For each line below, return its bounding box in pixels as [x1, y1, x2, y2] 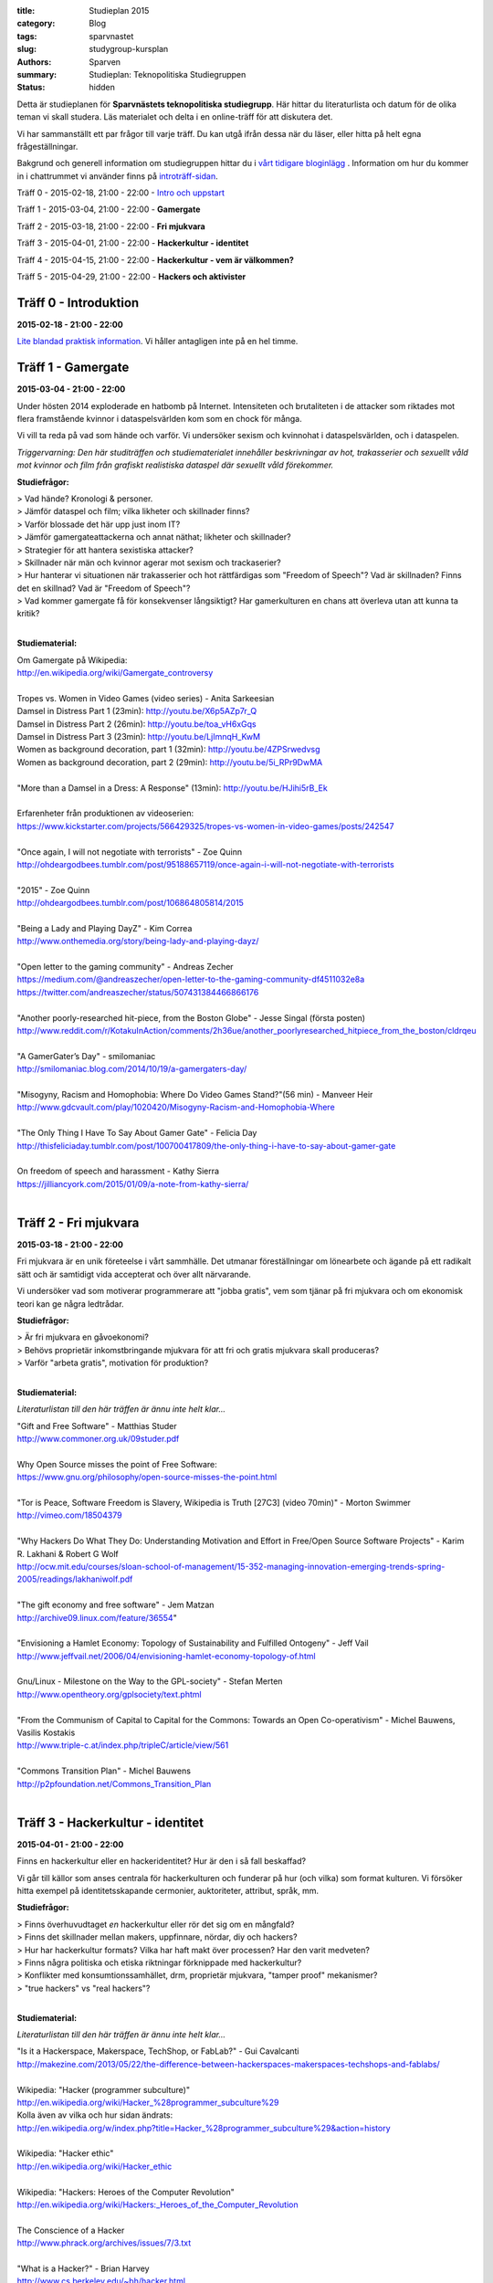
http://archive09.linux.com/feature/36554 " [16, 1612, 177, 1623]
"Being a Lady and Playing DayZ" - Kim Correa [16, 922, 193, 933]
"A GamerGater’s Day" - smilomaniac [16, 1050, 156, 1061]
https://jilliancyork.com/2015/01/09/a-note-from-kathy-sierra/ [16, 1178, 249, 1189]
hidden [89, 82, 116, 93]
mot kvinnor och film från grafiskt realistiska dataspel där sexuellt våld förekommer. [16, 459, 334, 470]
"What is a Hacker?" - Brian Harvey [16, 2263, 150, 2274]
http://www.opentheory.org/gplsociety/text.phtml [16, 1689, 202, 1699]
